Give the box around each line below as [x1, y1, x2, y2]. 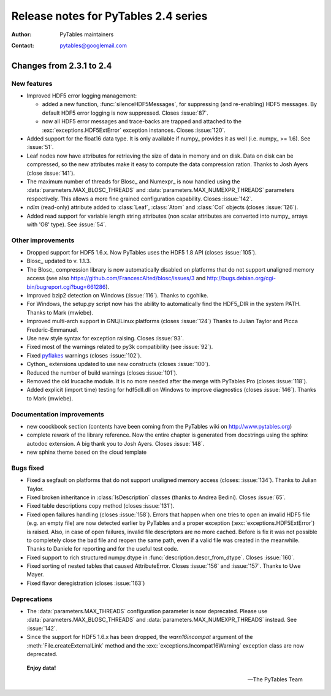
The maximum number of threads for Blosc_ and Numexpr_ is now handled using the [26, 178, 240, 185]
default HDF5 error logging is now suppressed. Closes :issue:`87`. [42, 109, 208, 117]
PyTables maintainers [59, 31, 114, 38]
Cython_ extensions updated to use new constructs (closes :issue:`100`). [26, 361, 210, 368]
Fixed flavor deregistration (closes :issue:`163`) [26, 579, 145, 587]
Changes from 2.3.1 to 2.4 [11, 60, 112, 71]
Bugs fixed [11, 464, 44, 472]
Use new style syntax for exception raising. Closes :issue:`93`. [26, 335, 184, 342]
